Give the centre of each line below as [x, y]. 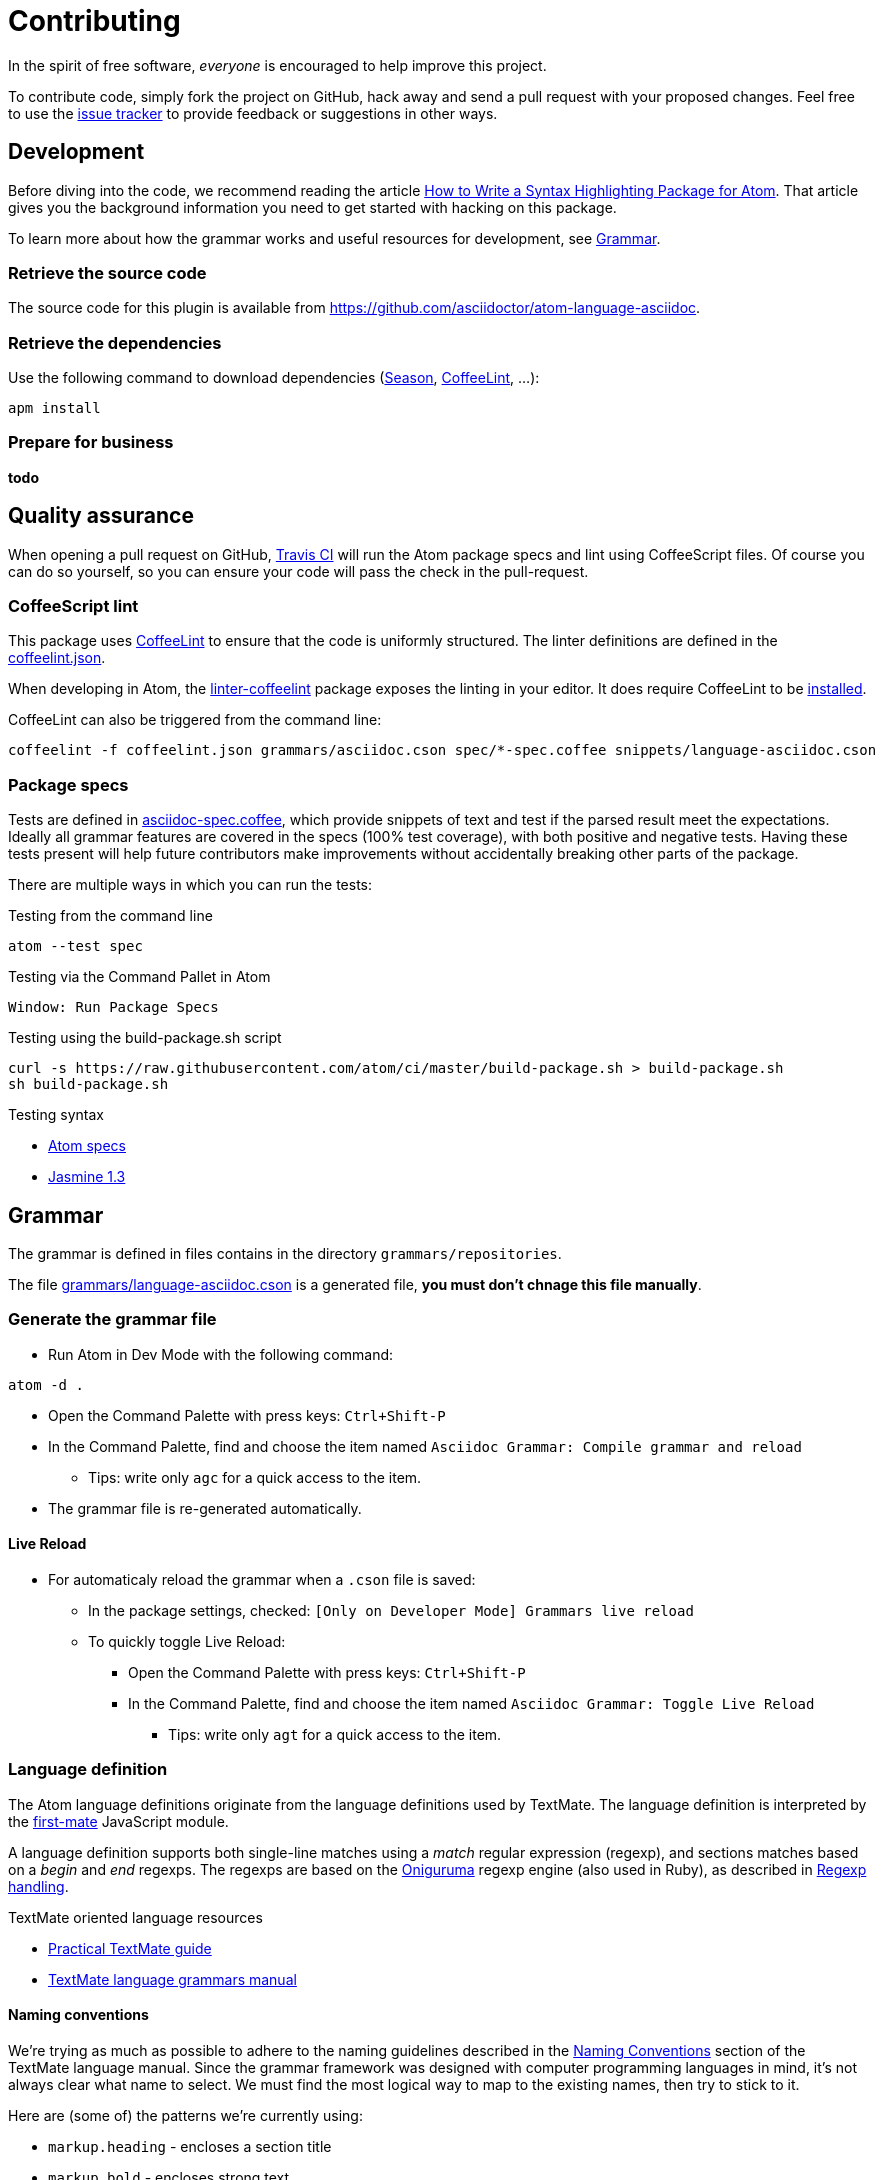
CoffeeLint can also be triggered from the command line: [195, 720]
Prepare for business [91, 442]
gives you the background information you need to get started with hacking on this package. [312, 207]
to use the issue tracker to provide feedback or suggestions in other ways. [253, 113]
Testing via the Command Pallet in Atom [139, 977]
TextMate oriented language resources [135, 1917]
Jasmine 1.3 [87, 1177]
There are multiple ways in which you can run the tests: [190, 885]
